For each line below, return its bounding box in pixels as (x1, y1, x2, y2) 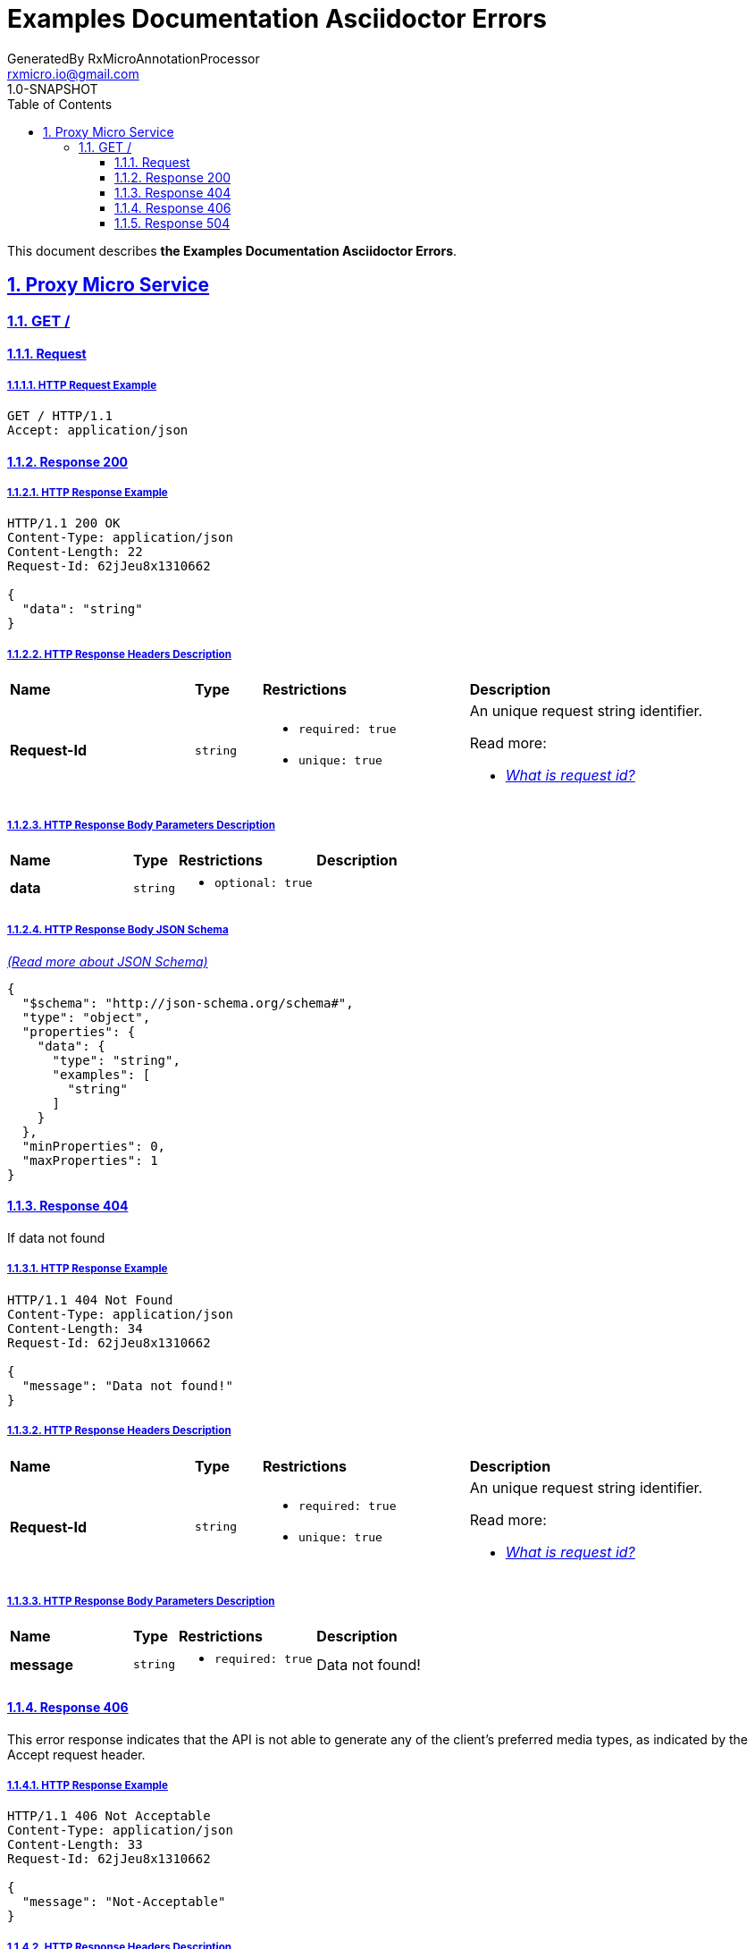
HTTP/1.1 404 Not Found (7, 1292, 173, 1307)
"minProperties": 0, (21, 1138, 166, 1153)
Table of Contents (7, 96, 113, 112)
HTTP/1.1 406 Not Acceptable (7, 1809, 211, 1824)
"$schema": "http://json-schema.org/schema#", (21, 995, 354, 1010)
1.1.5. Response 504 (114, 215, 231, 231)
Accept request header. (7, 1746, 146, 1762)
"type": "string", (52, 1052, 180, 1067)
